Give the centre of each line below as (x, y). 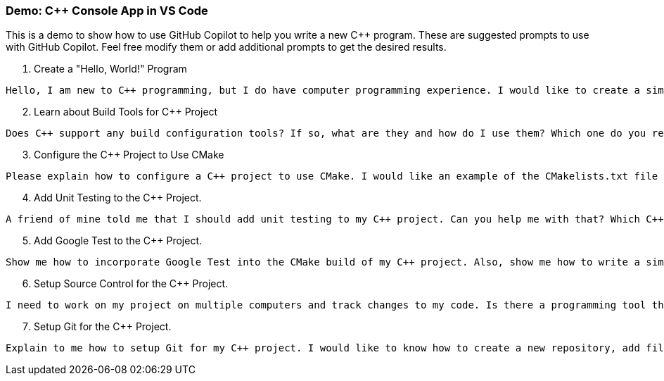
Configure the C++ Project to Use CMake (129, 155)
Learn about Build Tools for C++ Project (126, 112)
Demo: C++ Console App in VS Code (107, 11)
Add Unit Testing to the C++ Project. (118, 198)
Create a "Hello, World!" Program (110, 69)
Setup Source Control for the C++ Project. (131, 284)
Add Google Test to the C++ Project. (118, 241)
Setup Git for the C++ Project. (103, 327)
